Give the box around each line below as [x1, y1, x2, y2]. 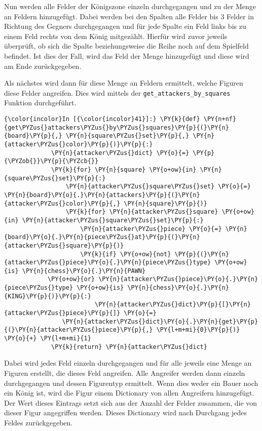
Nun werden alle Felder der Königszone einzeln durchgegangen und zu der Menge [4, 1, 256, 11]
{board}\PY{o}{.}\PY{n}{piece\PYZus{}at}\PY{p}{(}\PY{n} [4, 233, 200, 241]
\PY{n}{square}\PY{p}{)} [124, 200, 207, 207]
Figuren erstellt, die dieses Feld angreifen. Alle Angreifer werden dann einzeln [4, 367, 245, 378]
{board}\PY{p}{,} [4, 132, 62, 140]
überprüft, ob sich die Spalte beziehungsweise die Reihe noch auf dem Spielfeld [4, 41, 249, 51]
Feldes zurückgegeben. [4, 417, 73, 427]
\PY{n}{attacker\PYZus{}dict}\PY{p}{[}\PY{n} [94, 301, 251, 308]
